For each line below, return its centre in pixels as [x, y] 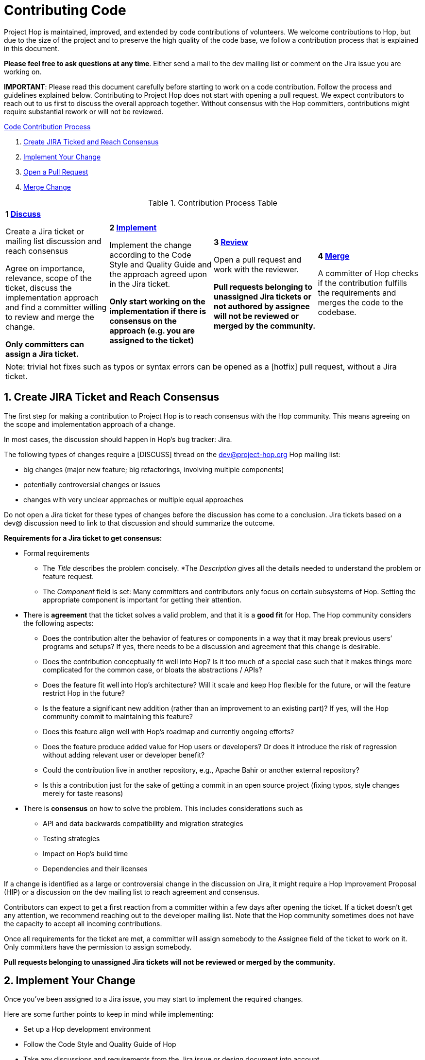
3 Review [231, 242]
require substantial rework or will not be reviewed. [84, 111]
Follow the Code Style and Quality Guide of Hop [100, 1044]
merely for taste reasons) [83, 793]
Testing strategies [71, 838]
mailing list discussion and [53, 241]
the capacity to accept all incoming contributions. [83, 923]
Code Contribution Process [47, 126]
